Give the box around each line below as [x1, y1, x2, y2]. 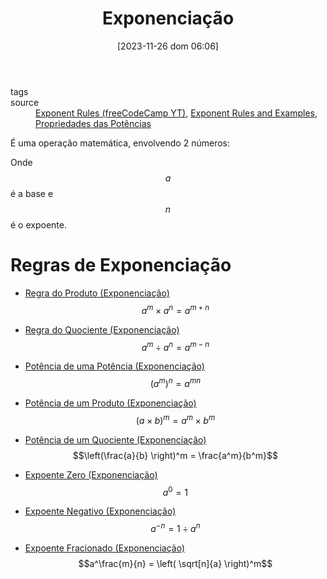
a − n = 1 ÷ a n [150, 521, 201, 534]
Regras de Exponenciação [10, 254, 232, 277]
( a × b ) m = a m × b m [135, 412, 216, 426]
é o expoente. [10, 218, 67, 231]
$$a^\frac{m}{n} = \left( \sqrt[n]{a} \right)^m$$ [78, 557, 273, 569]
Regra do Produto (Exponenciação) [24, 287, 170, 299]
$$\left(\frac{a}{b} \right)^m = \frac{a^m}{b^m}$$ [72, 449, 278, 461]
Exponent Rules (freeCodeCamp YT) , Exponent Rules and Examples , [35, 107, 318, 119]
